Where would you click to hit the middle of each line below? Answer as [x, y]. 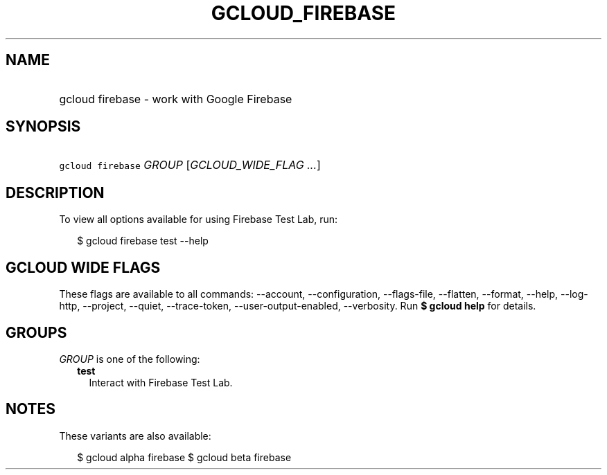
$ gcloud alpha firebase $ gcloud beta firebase [184, 457]
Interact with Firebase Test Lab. [161, 382]
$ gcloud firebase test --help [143, 241]
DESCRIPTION [55, 192]
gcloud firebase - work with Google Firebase [176, 99]
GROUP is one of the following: [130, 359]
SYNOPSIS [43, 127]
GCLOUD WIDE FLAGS [83, 267]
